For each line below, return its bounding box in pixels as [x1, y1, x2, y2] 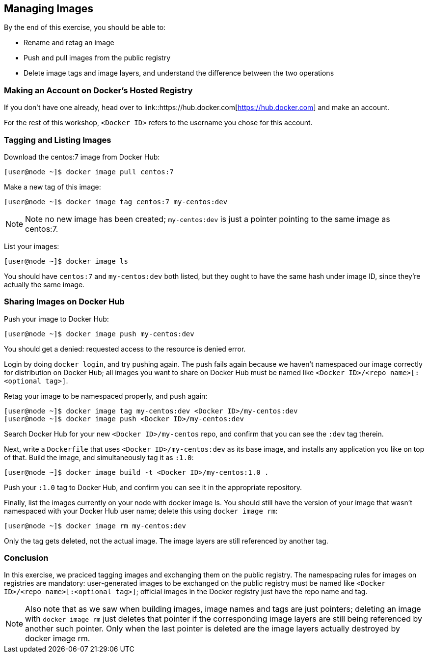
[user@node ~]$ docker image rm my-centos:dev [4, 521, 186, 530]
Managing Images [4, 2, 94, 15]
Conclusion [4, 553, 49, 563]
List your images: [4, 242, 59, 250]
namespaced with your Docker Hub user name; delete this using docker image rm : [4, 506, 278, 515]
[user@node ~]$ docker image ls [4, 257, 128, 265]
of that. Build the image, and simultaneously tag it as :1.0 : [4, 453, 194, 462]
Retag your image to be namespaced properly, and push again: [4, 391, 208, 400]
